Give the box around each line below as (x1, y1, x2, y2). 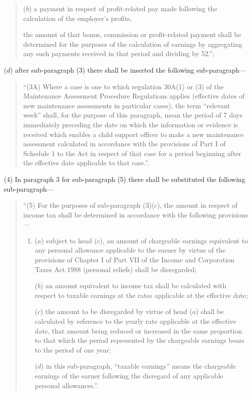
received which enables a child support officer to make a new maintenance (23, 129, 244, 139)
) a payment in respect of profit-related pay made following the (29, 3, 217, 13)
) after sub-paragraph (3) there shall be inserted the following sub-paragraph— (10, 64, 247, 75)
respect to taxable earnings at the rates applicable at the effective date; (35, 290, 248, 300)
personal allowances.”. (35, 380, 98, 390)
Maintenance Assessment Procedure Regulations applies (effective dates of (23, 91, 245, 101)
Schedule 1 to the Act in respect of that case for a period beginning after (23, 148, 241, 158)
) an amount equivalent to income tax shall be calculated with (40, 280, 227, 291)
